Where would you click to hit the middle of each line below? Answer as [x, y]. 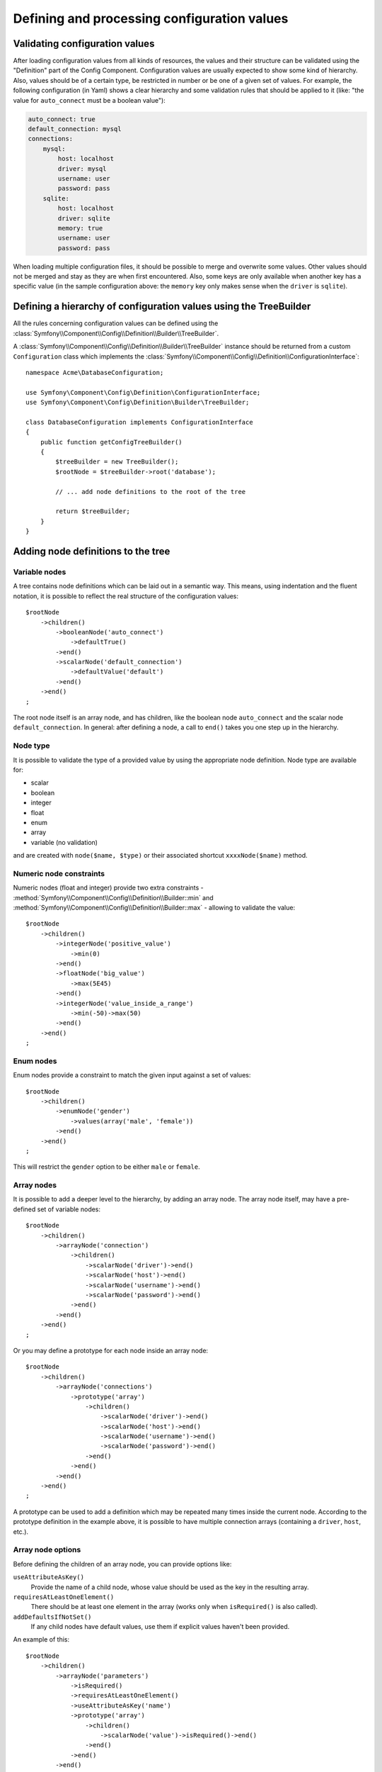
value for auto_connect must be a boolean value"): [89, 100]
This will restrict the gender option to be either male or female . [107, 1167]
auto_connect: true [62, 119]
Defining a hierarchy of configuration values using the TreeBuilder [162, 307]
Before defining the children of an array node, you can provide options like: [122, 1564]
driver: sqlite [84, 218]
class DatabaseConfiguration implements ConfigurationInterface [140, 422]
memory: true [80, 228]
